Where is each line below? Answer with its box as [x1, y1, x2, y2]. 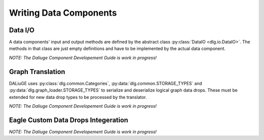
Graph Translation [9, 68, 66, 76]
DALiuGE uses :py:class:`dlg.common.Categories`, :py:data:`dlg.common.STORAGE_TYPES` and [9, 80, 202, 86]
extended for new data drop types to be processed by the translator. [9, 94, 147, 100]
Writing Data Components [9, 7, 117, 18]
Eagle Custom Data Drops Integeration [9, 116, 129, 124]
